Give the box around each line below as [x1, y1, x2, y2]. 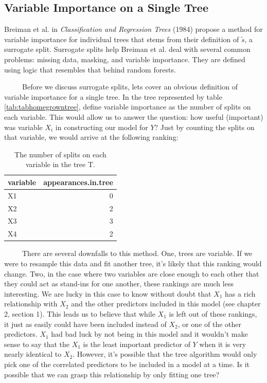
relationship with [4, 298, 58, 309]
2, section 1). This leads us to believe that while [4, 308, 155, 319]
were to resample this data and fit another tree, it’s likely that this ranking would [4, 258, 262, 268]
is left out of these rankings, [169, 308, 257, 319]
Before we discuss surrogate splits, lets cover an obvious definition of [22, 81, 238, 92]
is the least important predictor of [83, 338, 190, 349]
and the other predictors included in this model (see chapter [71, 298, 261, 309]
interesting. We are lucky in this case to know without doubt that [4, 288, 211, 299]
